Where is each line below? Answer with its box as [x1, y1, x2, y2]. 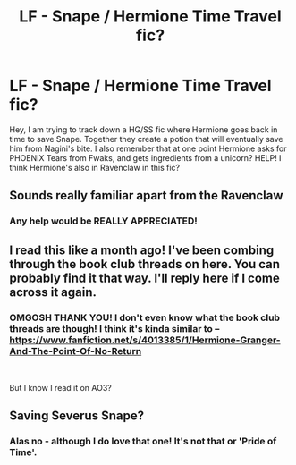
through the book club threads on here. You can [9, 257, 280, 272]
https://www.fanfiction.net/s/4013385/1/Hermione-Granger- [9, 334, 281, 346]
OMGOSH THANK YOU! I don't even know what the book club [9, 311, 280, 324]
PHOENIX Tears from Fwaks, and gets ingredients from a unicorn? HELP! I [9, 152, 282, 163]
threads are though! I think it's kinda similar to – [9, 322, 220, 334]
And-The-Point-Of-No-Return [9, 344, 142, 357]
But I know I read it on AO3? [9, 382, 112, 393]
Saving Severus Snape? [9, 409, 145, 424]
